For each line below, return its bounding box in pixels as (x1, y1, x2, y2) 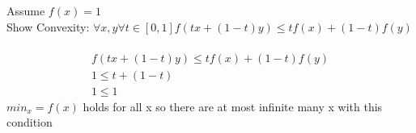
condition (6, 114, 53, 131)
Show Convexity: (6, 18, 90, 35)
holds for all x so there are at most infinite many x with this (83, 98, 383, 114)
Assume (6, 2, 45, 19)
